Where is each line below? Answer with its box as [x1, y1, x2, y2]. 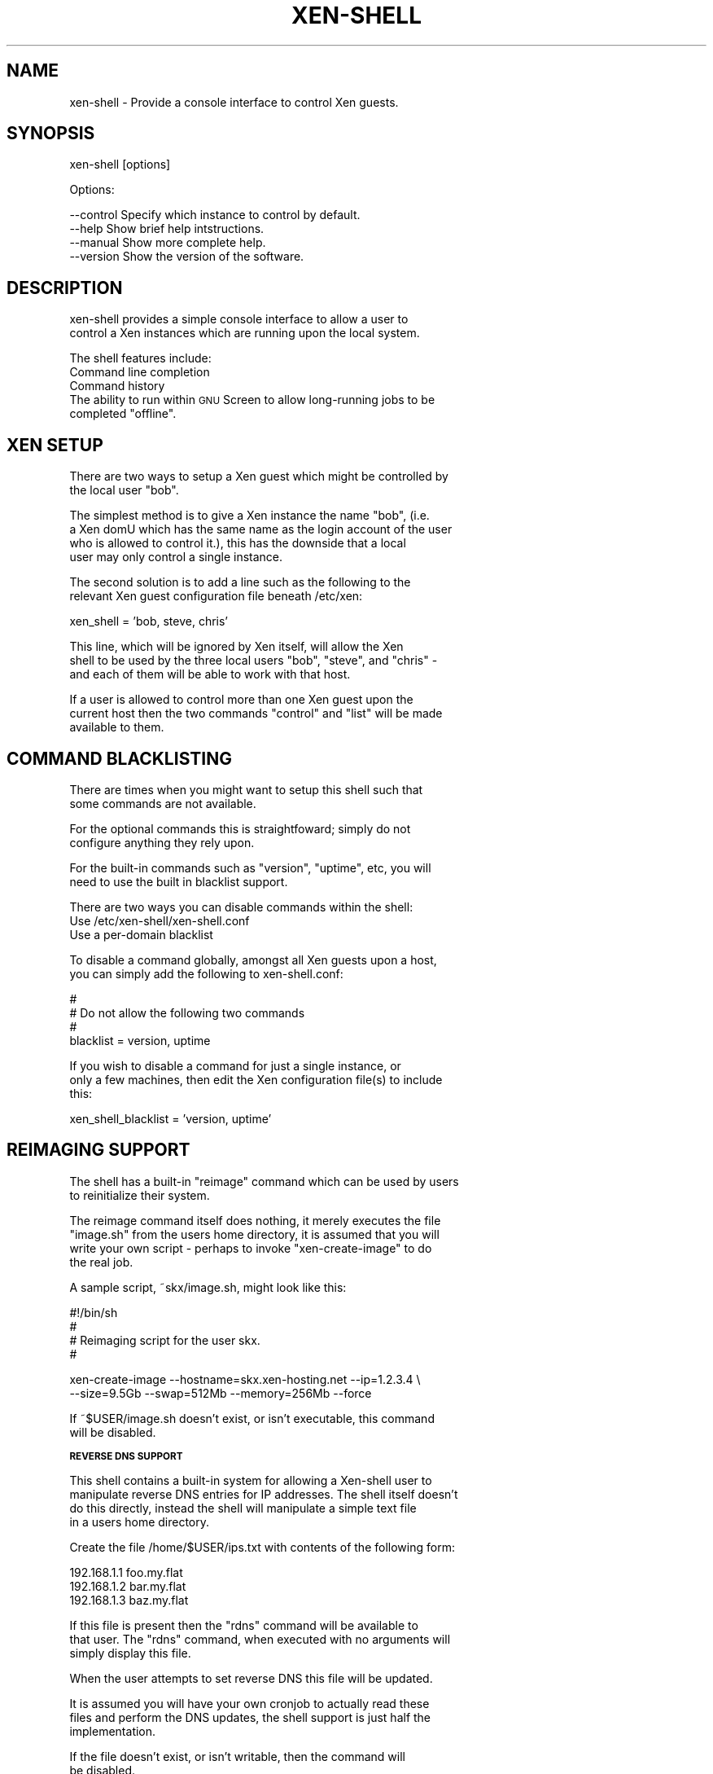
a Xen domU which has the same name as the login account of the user [69, 522, 453, 537]
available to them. [69, 720, 164, 735]
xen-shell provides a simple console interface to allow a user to [69, 312, 409, 327]
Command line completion [69, 365, 210, 380]
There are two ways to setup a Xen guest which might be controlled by [69, 469, 448, 484]
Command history [69, 379, 165, 393]
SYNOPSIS [7, 123, 95, 144]
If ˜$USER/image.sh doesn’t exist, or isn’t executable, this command [69, 1411, 435, 1425]
